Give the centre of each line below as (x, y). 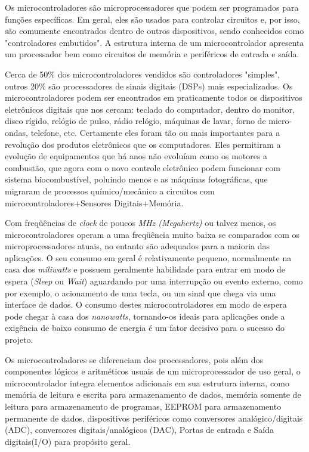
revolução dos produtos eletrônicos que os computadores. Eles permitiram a (143, 144)
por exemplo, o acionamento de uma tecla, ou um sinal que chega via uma (140, 292)
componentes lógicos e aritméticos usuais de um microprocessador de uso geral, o (153, 371)
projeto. (19, 340)
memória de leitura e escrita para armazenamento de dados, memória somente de (153, 394)
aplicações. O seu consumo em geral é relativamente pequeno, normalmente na (148, 257)
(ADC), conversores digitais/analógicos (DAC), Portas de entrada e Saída (140, 430)
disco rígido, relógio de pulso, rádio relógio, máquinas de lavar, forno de (135, 121)
